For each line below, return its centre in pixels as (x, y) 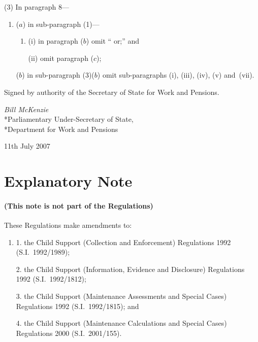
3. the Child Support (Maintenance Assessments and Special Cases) (121, 296)
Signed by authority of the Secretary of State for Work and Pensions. (112, 92)
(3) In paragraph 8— (37, 7)
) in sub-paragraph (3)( (58, 75)
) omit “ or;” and (113, 41)
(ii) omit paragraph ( (61, 58)
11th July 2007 (27, 146)
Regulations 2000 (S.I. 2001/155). (69, 333)
